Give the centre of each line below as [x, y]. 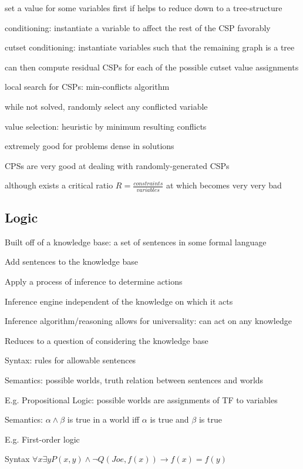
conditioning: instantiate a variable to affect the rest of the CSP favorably [138, 27]
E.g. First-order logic [42, 439]
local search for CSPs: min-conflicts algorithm [87, 87]
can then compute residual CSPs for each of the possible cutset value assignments [152, 67]
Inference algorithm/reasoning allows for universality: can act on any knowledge [148, 321]
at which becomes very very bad [224, 185]
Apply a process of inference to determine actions [94, 281]
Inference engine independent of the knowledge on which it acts [119, 301]
